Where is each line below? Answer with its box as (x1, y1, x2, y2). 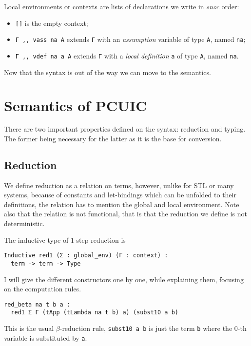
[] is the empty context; (15, 18, 88, 28)
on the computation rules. (4, 284, 81, 294)
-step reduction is (74, 234, 126, 245)
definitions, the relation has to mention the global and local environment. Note (4, 199, 239, 209)
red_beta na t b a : (4, 301, 71, 308)
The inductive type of (4, 234, 69, 245)
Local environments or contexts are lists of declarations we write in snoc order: (4, 1, 239, 11)
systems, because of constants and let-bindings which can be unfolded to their (4, 190, 236, 200)
